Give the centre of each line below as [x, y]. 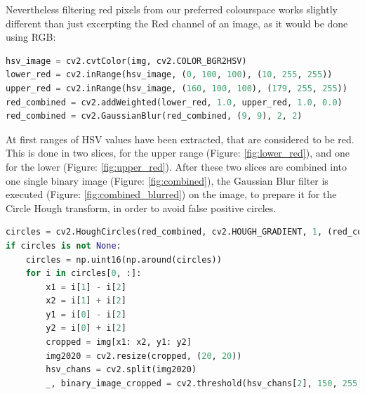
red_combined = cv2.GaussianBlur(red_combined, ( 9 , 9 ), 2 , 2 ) [154, 116]
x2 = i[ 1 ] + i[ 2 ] [86, 301]
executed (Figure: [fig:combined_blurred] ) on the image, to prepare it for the [171, 194]
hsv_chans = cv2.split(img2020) [121, 370]
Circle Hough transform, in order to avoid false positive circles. [141, 208]
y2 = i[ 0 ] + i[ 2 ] [86, 328]
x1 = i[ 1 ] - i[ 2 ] [86, 287]
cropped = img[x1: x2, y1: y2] [119, 342]
